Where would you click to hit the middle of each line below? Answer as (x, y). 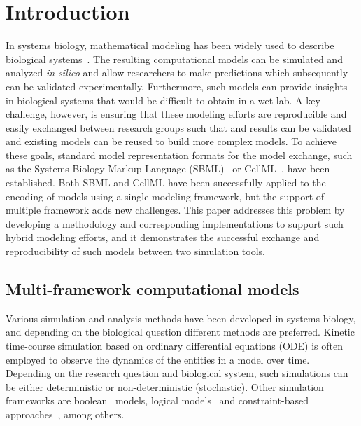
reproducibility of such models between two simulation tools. (135, 251)
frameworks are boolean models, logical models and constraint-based (157, 400)
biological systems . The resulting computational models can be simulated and (174, 59)
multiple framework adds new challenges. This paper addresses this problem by (175, 210)
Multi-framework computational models (153, 289)
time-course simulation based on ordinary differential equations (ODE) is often (175, 346)
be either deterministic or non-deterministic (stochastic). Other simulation (165, 386)
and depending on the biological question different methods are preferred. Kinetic (180, 332)
